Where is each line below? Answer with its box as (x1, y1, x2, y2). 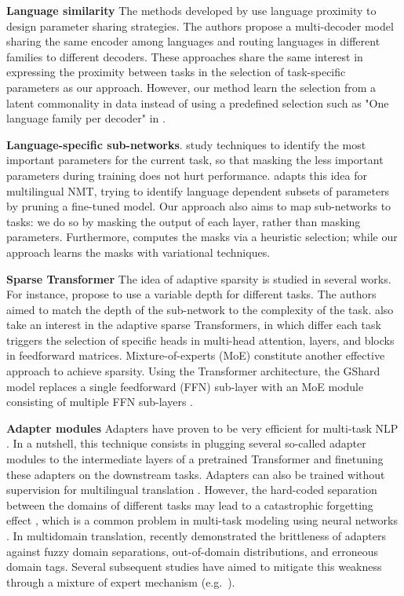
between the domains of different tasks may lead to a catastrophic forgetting (6, 496, 373, 513)
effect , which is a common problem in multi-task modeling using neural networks (6, 512, 398, 528)
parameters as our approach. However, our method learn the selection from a (6, 79, 377, 95)
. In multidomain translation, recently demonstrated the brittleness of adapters (6, 528, 387, 543)
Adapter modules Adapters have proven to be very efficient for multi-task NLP (6, 419, 399, 436)
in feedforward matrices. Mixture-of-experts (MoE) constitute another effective (6, 347, 385, 364)
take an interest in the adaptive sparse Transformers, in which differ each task (6, 316, 381, 333)
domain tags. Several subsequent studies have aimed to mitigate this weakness (6, 558, 382, 575)
